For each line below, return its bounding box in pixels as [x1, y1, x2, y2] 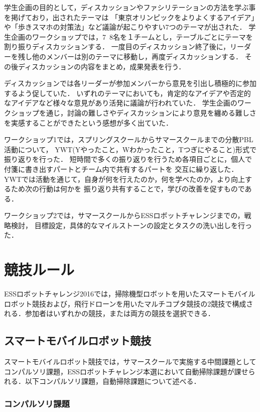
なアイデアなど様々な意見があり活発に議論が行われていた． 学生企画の [4, 97, 237, 108]
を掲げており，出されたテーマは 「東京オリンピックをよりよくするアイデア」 [4, 12, 255, 22]
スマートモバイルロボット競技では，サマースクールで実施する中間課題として [4, 356, 256, 367]
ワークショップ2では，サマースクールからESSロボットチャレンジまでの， [4, 210, 244, 221]
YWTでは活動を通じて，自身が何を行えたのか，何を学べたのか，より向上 [4, 173, 245, 184]
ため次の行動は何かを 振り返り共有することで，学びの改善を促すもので [11, 183, 245, 194]
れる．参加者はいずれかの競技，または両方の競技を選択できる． [4, 308, 215, 319]
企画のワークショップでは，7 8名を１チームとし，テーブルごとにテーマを [11, 31, 253, 42]
